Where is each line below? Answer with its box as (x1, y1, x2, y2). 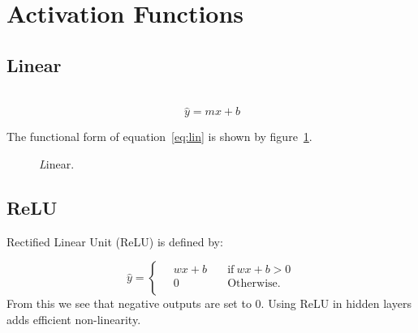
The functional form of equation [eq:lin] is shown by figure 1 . (6, 128, 312, 145)
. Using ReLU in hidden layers (261, 295, 412, 312)
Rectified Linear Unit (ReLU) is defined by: (6, 233, 223, 250)
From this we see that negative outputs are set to (6, 295, 252, 312)
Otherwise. (227, 278, 281, 290)
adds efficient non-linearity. (6, 310, 141, 327)
